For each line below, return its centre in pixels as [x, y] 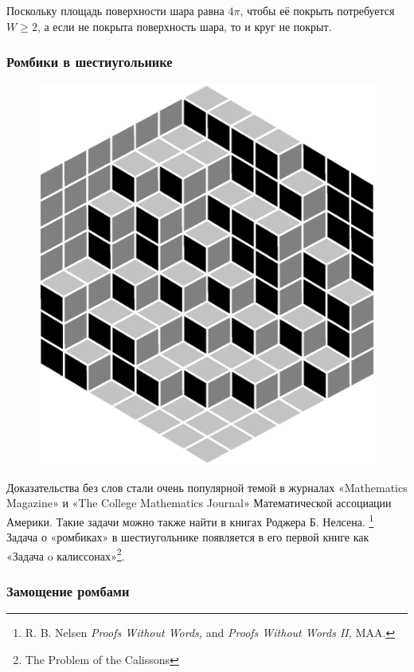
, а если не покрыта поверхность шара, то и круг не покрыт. [184, 26]
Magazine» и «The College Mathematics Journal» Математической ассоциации [199, 503]
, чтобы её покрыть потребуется [317, 10]
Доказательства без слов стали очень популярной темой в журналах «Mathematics [207, 487]
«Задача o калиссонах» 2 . [66, 554]
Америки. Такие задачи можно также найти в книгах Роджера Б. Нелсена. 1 [190, 520]
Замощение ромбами [68, 590]
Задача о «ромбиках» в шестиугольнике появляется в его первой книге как [188, 537]
